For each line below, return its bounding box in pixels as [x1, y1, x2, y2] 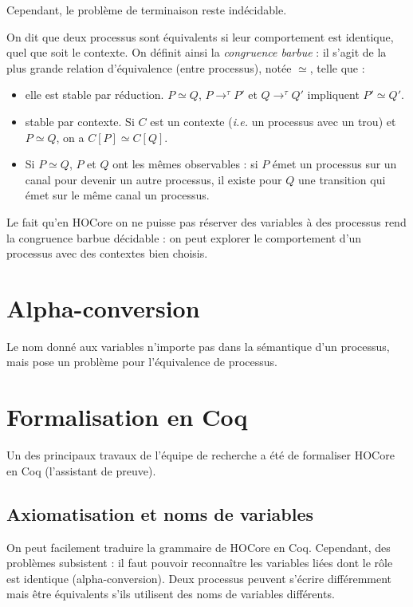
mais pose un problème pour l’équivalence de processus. [6, 353, 277, 370]
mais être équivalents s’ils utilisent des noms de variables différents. [6, 585, 335, 602]
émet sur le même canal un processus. [25, 187, 210, 203]
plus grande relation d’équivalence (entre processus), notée [6, 59, 292, 76]
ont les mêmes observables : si [112, 156, 258, 172]
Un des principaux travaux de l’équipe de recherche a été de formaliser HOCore [6, 447, 395, 463]
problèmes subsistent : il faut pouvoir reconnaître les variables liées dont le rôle [6, 554, 393, 571]
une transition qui [297, 171, 386, 187]
